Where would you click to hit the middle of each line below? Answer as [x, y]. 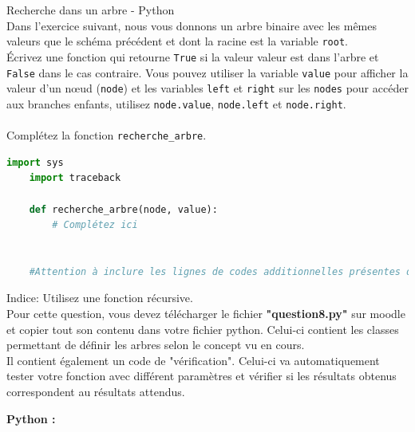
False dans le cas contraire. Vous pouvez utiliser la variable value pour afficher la [207, 72]
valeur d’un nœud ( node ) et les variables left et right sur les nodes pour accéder [207, 88]
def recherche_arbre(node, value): [123, 209]
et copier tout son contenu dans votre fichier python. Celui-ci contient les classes [203, 329]
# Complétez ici [95, 225]
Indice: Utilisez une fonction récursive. [100, 298]
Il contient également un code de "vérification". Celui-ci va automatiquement [193, 360]
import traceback [75, 178]
